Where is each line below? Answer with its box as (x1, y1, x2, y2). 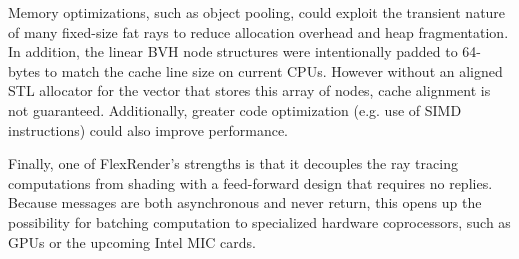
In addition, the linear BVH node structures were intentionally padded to (8, 41, 458, 62)
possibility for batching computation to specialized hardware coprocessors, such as (8, 211, 511, 232)
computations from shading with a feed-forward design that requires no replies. (8, 172, 493, 193)
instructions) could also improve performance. (8, 119, 289, 140)
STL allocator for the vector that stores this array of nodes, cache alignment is (8, 80, 491, 101)
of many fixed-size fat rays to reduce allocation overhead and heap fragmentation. (8, 21, 509, 42)
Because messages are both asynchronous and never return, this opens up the (8, 192, 482, 213)
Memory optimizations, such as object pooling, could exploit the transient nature (8, 2, 506, 22)
